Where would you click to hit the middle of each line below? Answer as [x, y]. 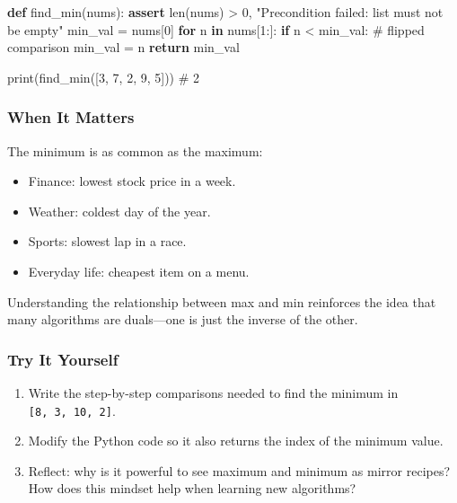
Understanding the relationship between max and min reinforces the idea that [222, 301]
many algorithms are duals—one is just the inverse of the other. [183, 319]
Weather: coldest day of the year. [119, 211]
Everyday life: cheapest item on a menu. [139, 271]
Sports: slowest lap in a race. [107, 241]
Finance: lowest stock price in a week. [132, 181]
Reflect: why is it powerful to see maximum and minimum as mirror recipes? [239, 470]
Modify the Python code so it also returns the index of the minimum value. [236, 441]
